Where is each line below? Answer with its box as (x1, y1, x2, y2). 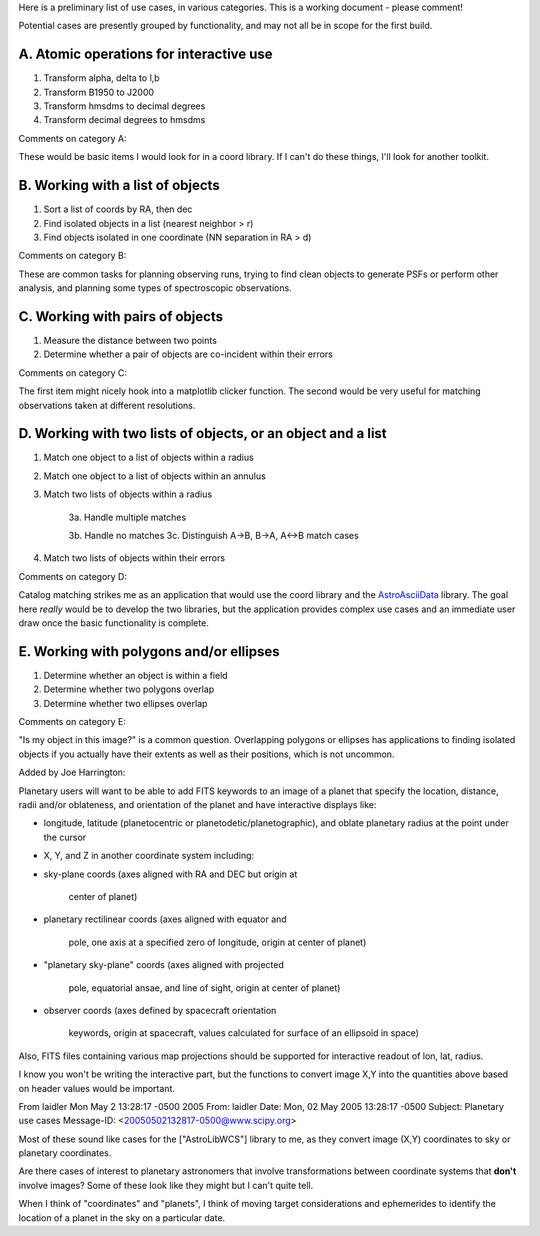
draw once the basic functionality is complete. (18, 617, 209, 629)
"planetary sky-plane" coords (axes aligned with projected (43, 959, 284, 971)
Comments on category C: (18, 366, 128, 379)
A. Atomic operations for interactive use (18, 46, 274, 63)
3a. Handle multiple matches (68, 511, 187, 523)
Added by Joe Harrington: (18, 766, 126, 779)
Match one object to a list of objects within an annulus (43, 470, 267, 482)
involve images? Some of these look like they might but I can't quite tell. (18, 1179, 314, 1191)
